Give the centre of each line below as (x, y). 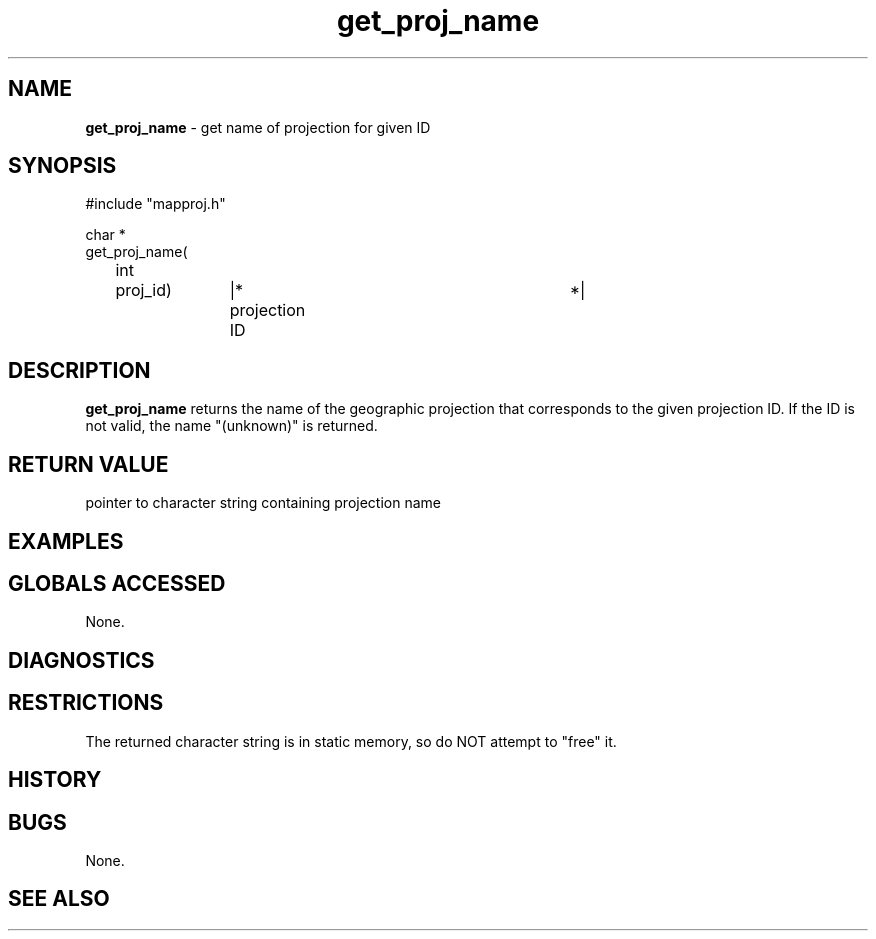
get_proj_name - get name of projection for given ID (258, 127)
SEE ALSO (59, 899)
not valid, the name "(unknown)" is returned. (231, 426)
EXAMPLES (66, 541)
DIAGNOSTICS (81, 660)
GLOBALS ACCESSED (117, 583)
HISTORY (55, 780)
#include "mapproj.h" (155, 204)
